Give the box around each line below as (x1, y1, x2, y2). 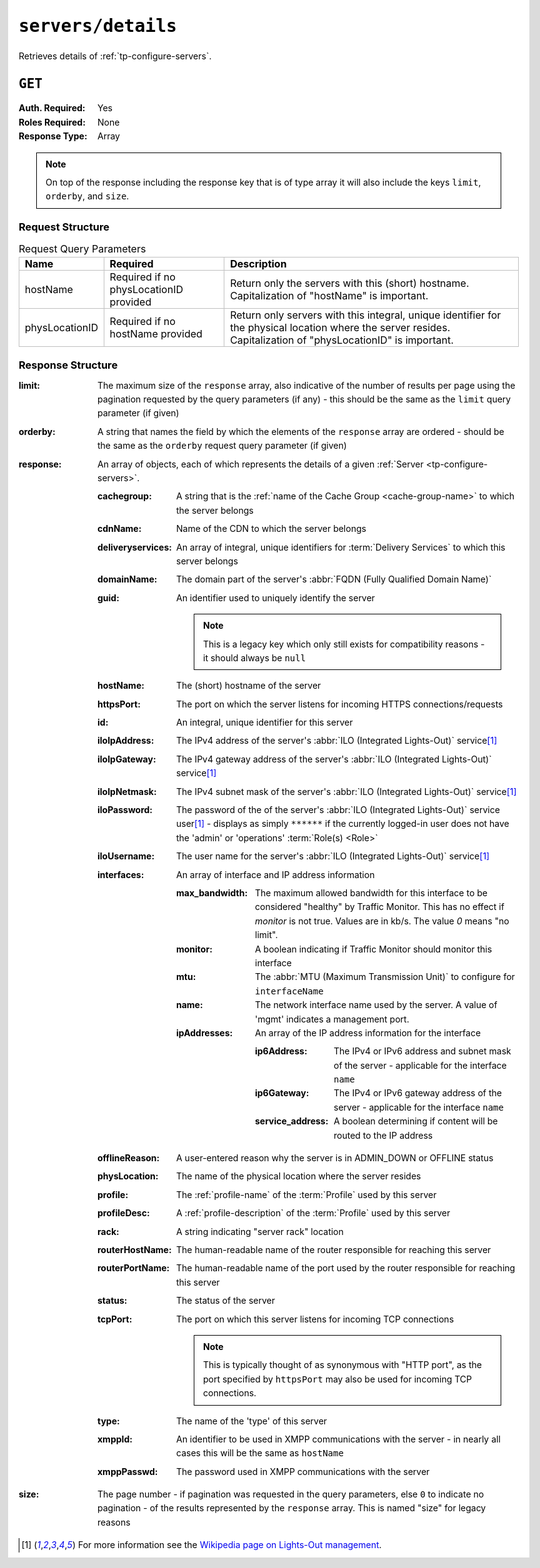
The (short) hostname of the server (176, 680, 322, 692)
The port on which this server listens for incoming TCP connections (176, 1313, 455, 1325)
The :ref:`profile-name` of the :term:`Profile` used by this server (176, 1188, 437, 1200)
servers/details (18, 15, 177, 37)
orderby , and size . (45, 190, 130, 202)
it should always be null (203, 651, 307, 664)
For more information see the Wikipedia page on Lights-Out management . (77, 1539, 382, 1551)
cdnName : (97, 523, 142, 535)
